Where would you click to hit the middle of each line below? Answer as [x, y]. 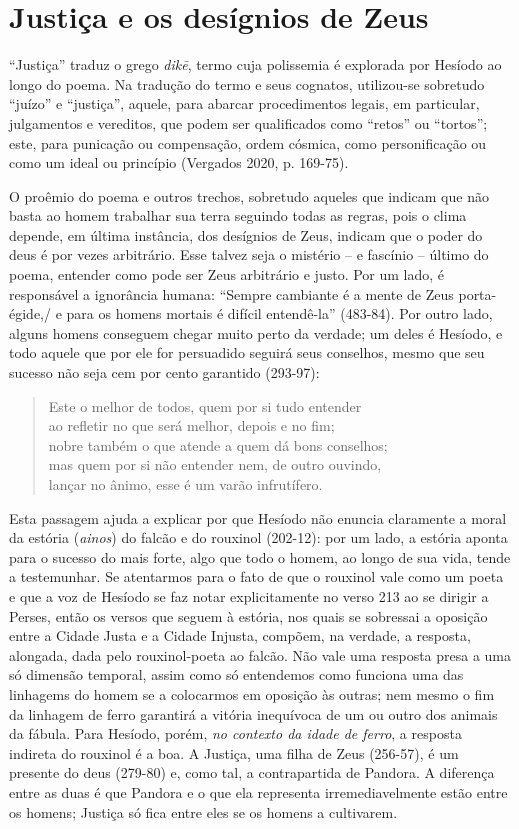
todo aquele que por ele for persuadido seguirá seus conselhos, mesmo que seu [247, 352]
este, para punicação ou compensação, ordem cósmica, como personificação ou [248, 142]
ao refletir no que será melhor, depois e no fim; [191, 425]
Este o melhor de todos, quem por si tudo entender [205, 405]
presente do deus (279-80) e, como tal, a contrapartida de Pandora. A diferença [252, 772]
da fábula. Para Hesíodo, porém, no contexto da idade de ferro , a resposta [235, 733]
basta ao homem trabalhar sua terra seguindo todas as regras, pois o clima [238, 215]
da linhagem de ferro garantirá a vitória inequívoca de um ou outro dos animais [253, 713]
